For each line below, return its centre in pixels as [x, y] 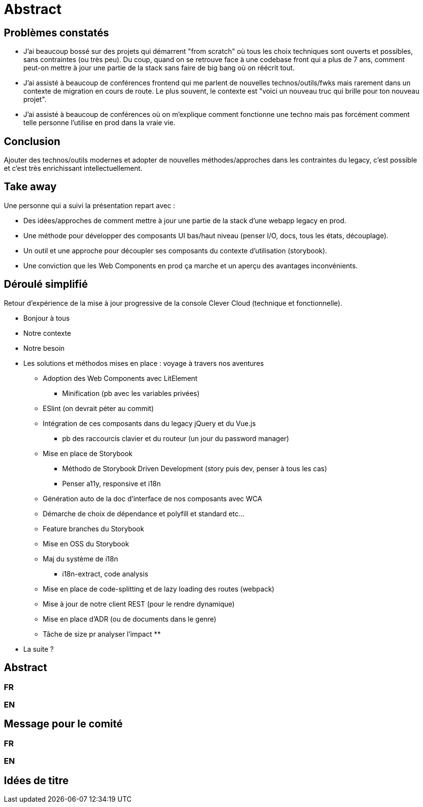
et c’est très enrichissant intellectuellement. [73, 168]
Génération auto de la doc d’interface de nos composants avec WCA [152, 498]
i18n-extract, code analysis [105, 574]
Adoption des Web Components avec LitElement [120, 378]
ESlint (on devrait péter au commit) [98, 408]
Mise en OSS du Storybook [86, 543]
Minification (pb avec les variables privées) [131, 393]
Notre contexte [47, 333]
